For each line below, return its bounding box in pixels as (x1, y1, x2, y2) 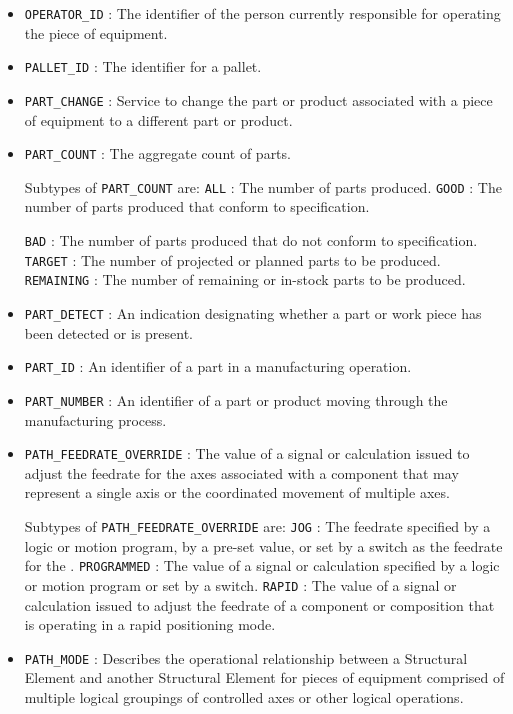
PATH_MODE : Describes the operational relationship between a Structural (24, 647, 468, 668)
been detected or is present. (24, 322, 194, 343)
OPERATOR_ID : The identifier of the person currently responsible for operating (24, 3, 501, 23)
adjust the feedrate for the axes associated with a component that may (24, 462, 459, 483)
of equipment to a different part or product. (24, 109, 293, 130)
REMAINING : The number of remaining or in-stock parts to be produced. (24, 269, 466, 290)
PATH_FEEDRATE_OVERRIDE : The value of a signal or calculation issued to (24, 443, 470, 464)
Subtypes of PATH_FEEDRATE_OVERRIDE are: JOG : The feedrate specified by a (24, 516, 491, 537)
